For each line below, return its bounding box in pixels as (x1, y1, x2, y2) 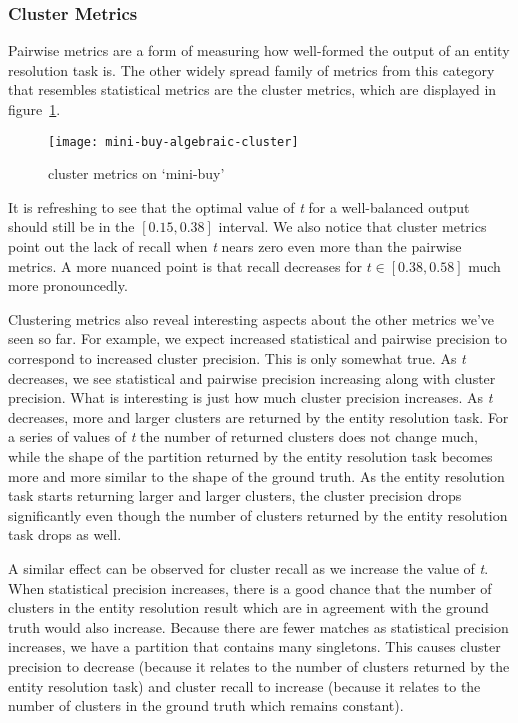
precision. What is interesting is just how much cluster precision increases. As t (8, 387, 493, 408)
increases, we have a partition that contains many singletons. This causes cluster (8, 636, 501, 657)
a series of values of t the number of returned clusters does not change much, (8, 426, 478, 447)
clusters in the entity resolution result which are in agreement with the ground (8, 597, 489, 618)
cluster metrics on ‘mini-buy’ (48, 163, 225, 184)
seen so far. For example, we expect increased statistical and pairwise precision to (8, 328, 508, 349)
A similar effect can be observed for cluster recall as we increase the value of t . (8, 557, 489, 578)
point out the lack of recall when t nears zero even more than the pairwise (8, 236, 462, 257)
